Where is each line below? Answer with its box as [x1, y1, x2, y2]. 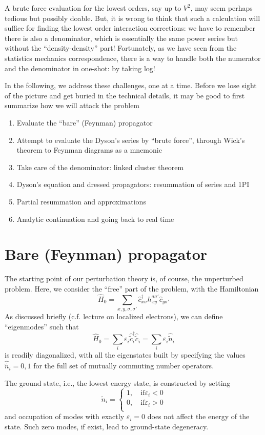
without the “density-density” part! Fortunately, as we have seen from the [5, 43, 237, 53]
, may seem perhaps [190, 3, 253, 13]
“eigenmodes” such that [5, 321, 79, 332]
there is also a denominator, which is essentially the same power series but [5, 32, 238, 43]
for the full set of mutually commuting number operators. [33, 360, 214, 371]
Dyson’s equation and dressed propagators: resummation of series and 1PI [16, 179, 250, 190]
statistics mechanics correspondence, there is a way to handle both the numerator [5, 52, 261, 63]
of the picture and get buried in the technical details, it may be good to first [5, 90, 245, 100]
